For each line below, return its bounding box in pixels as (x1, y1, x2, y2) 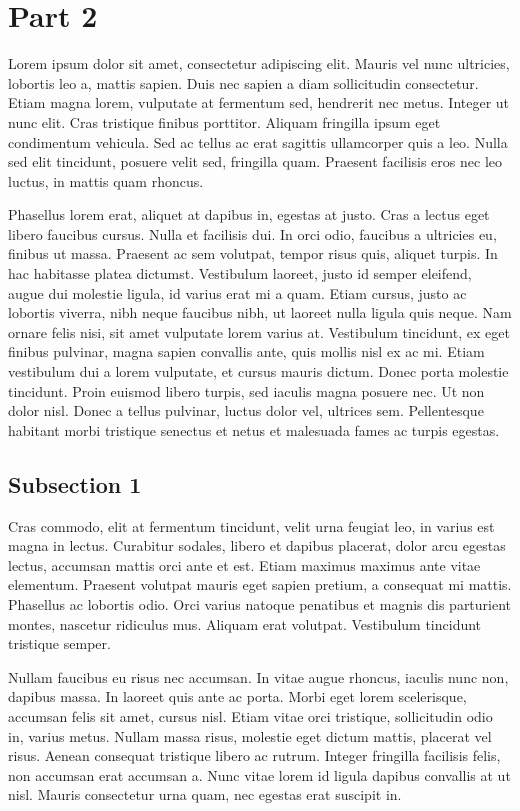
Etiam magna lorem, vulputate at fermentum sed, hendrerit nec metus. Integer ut (8, 92, 510, 113)
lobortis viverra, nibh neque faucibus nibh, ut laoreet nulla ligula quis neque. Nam (8, 302, 512, 323)
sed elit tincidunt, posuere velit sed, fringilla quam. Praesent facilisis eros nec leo (8, 151, 502, 172)
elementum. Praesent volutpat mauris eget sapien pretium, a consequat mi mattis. (8, 574, 512, 595)
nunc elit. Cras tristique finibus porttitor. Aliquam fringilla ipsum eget (8, 111, 441, 132)
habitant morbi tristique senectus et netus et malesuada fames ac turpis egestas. (8, 419, 500, 440)
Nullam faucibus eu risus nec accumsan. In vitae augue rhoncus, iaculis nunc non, (8, 666, 509, 687)
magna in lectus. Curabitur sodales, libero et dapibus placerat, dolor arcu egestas (8, 535, 506, 556)
